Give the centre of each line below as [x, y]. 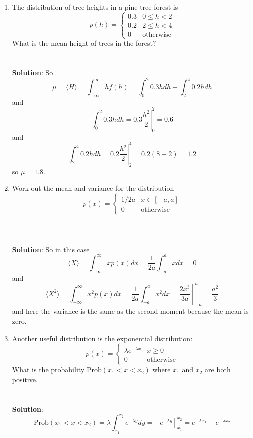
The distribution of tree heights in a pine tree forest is [95, 7]
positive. [25, 379]
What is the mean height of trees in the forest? [84, 43]
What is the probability [48, 369]
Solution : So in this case [51, 249]
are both [218, 369]
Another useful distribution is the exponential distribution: [102, 338]
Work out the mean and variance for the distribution [93, 188]
